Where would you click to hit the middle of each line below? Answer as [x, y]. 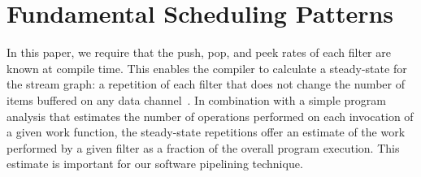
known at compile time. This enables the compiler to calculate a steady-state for [207, 68]
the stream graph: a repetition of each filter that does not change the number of [206, 84]
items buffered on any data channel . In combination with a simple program [196, 99]
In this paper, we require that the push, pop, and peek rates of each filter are [199, 52]
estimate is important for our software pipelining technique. [155, 164]
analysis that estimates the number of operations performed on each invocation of [210, 116]
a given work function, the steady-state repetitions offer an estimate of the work [206, 132]
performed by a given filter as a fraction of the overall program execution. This [203, 147]
